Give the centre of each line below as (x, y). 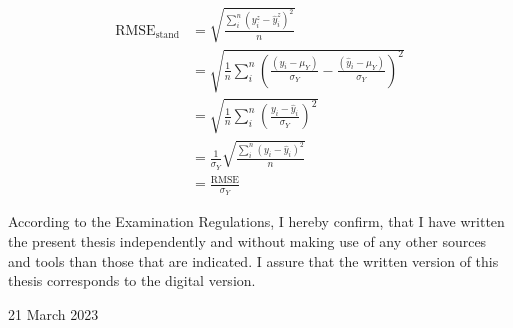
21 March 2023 (53, 313)
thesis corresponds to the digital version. (132, 280)
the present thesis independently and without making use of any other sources (247, 240)
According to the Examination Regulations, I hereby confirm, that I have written (256, 221)
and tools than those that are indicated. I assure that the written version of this (253, 260)
